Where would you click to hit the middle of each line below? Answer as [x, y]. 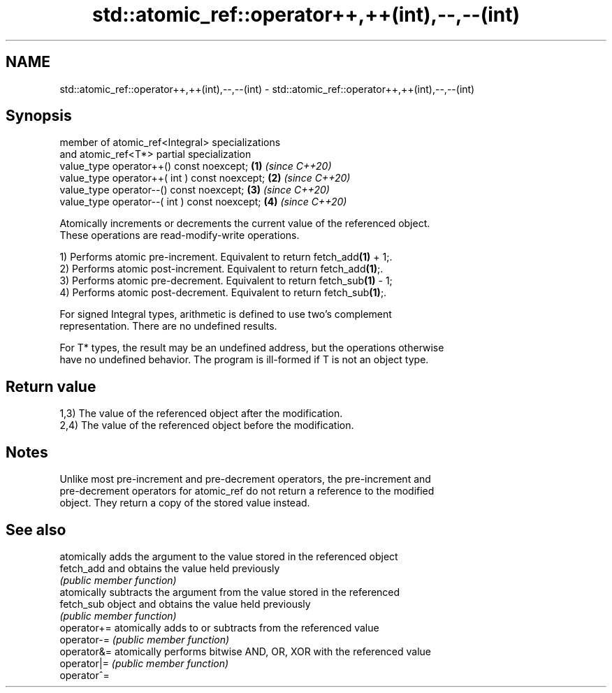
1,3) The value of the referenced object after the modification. [201, 414]
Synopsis [39, 116]
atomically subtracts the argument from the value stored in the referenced [230, 592]
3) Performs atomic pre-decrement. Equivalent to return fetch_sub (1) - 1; [226, 281]
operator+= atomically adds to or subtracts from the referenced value [219, 627]
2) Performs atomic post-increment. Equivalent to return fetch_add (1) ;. [221, 269]
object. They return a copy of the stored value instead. [185, 503]
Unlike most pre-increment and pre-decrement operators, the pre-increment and [245, 479]
